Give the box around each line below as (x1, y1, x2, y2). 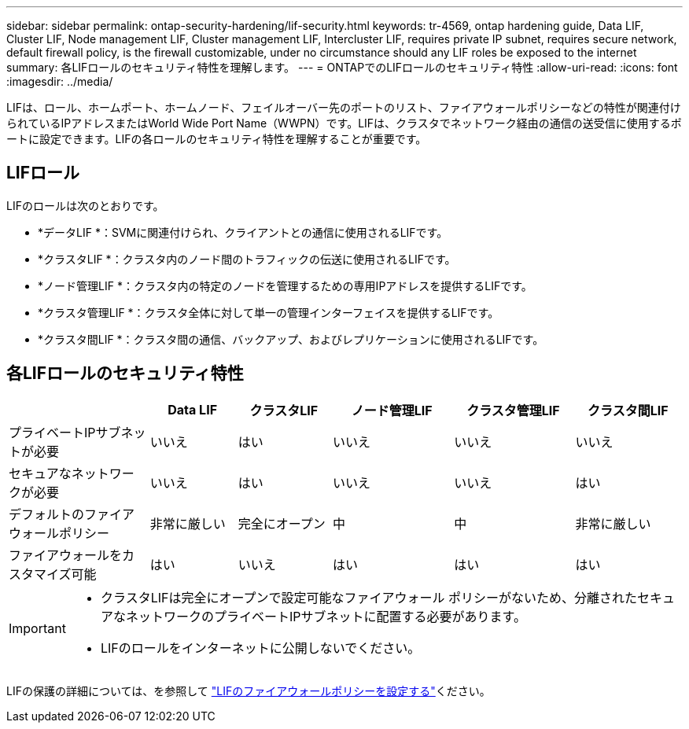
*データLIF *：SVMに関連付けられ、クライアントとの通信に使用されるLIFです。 (38, 225, 448, 239)
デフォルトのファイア (9, 506, 135, 522)
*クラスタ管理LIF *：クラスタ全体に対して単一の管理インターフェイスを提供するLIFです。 (38, 305, 499, 319)
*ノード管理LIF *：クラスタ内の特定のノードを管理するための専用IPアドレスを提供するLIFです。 (38, 278, 532, 293)
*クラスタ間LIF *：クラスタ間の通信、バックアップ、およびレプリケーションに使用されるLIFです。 (38, 332, 544, 346)
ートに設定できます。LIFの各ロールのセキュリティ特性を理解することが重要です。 (6, 132, 427, 145)
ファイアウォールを (9, 547, 123, 563)
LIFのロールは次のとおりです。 (6, 198, 164, 212)
